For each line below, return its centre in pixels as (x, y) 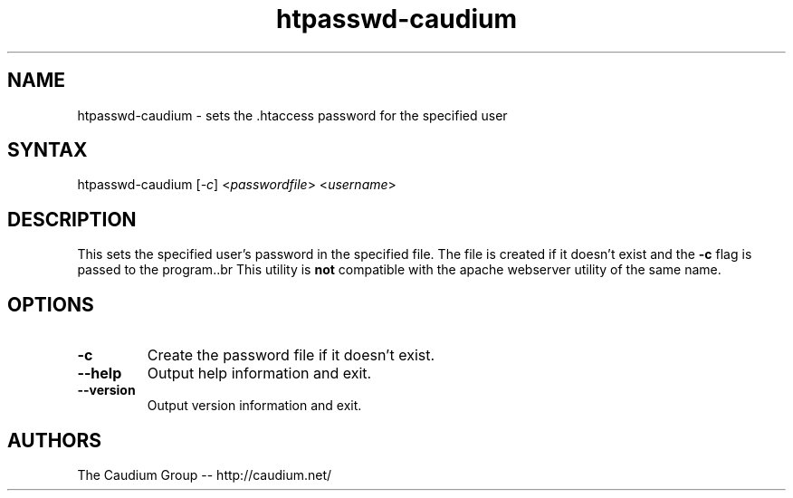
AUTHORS (55, 440)
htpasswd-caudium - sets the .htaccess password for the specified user (292, 115)
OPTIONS (51, 304)
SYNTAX (48, 150)
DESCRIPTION (72, 219)
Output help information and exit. (259, 373)
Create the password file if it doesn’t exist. (291, 355)
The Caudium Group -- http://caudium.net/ (205, 474)
